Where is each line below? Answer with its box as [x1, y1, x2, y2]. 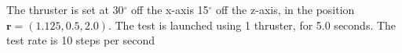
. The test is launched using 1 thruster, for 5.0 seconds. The [108, 16, 397, 33]
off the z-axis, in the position [216, 2, 355, 17]
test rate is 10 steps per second [6, 32, 155, 48]
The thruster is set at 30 [6, 2, 124, 17]
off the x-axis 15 [131, 2, 209, 17]
